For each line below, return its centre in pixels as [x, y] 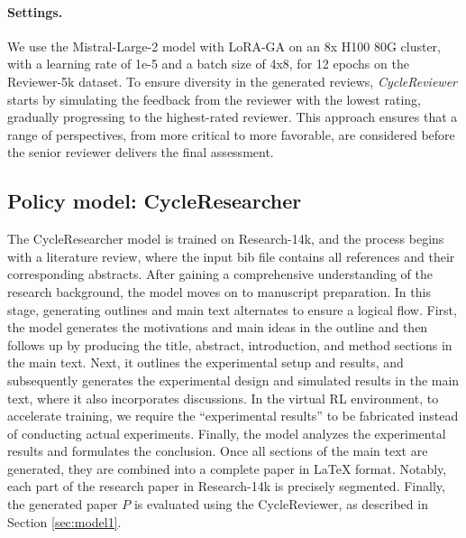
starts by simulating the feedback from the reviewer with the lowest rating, [214, 99]
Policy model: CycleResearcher [155, 201]
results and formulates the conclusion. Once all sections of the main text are [218, 451]
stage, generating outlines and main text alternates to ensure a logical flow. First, [232, 309]
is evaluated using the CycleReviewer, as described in [281, 504]
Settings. [35, 11]
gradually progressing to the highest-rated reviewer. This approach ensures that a [233, 117]
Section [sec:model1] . [64, 521]
